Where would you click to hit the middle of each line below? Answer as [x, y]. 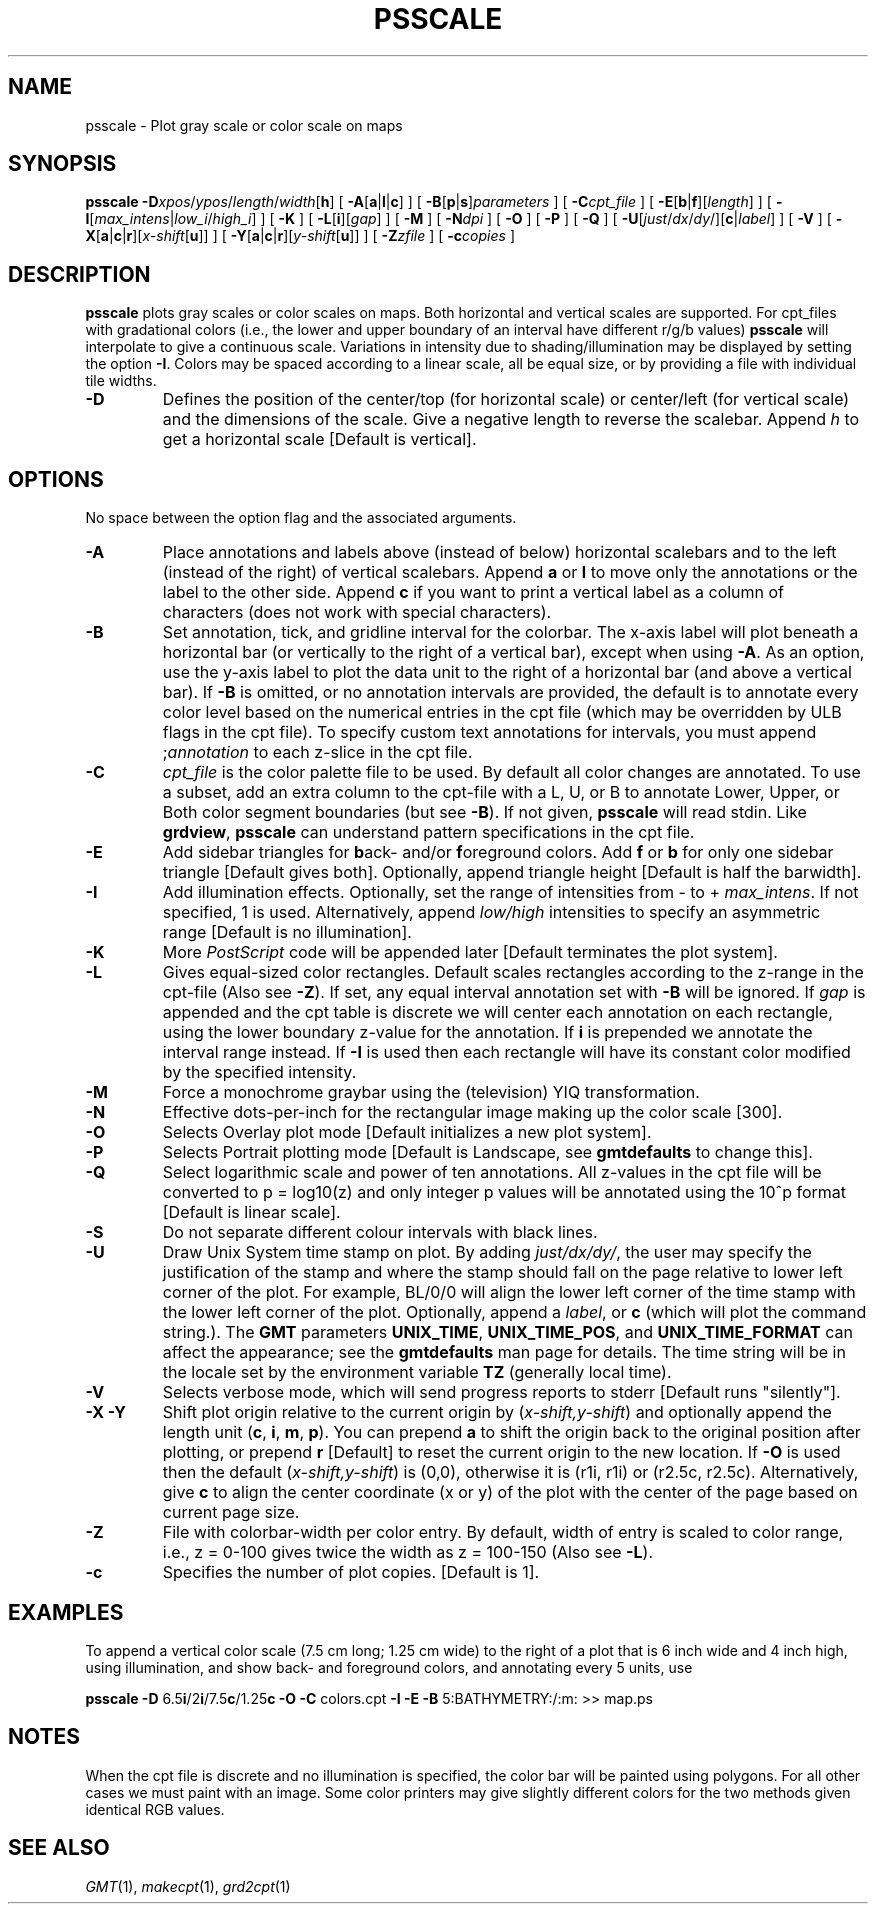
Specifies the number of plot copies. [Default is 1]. [351, 1572]
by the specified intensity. [259, 1072]
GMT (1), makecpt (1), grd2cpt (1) [188, 1886]
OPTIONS [56, 479]
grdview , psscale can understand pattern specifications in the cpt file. [428, 832]
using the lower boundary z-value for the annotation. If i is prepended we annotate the [487, 1032]
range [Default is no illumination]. [287, 932]
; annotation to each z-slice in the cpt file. [317, 752]
